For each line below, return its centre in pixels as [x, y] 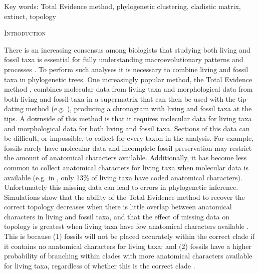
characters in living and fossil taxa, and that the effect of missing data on [117, 216]
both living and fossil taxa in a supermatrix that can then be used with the [120, 98]
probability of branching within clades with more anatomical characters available [128, 256]
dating [14, 108]
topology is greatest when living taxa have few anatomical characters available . [126, 226]
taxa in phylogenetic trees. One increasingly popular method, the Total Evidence [128, 79]
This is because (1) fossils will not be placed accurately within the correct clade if [129, 236]
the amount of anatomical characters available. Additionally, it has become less [125, 158]
